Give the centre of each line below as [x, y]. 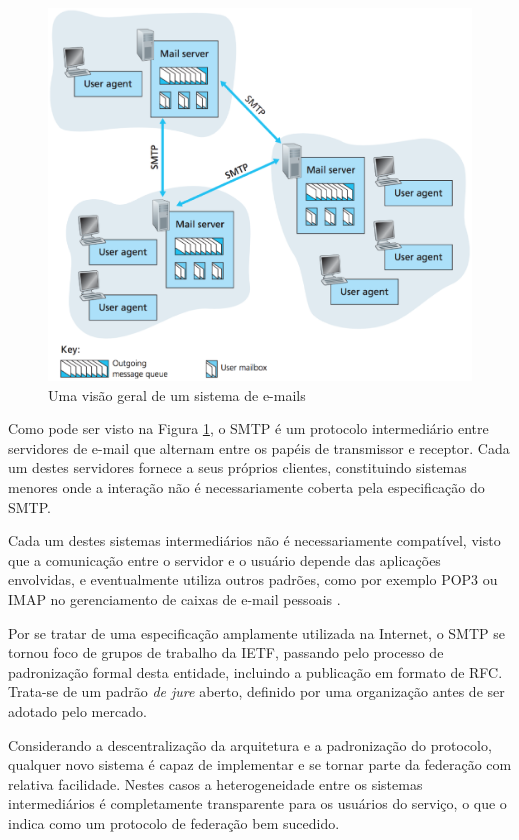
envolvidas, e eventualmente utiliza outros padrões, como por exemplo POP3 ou [253, 579]
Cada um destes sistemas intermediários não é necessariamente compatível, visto [254, 540]
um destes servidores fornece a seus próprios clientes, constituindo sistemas [237, 467]
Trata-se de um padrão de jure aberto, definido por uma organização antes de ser [256, 691]
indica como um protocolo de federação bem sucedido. [174, 822]
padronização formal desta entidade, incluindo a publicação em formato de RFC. [255, 671]
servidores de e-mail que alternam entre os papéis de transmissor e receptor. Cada [259, 447]
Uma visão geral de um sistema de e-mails [177, 394]
